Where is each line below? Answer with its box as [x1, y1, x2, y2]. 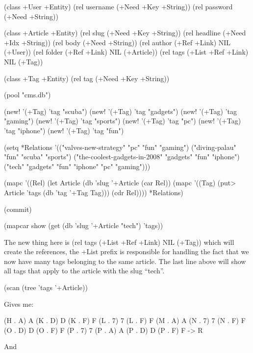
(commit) [4, 204, 32, 214]
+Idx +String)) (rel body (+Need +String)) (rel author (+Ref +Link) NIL [4, 37, 231, 47]
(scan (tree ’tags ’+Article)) [4, 282, 88, 293]
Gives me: [4, 298, 34, 309]
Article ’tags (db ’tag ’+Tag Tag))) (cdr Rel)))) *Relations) [4, 187, 183, 197]
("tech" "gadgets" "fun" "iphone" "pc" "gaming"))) [4, 161, 151, 171]
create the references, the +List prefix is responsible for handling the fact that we [4, 246, 249, 257]
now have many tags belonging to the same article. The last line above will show [4, 256, 246, 266]
